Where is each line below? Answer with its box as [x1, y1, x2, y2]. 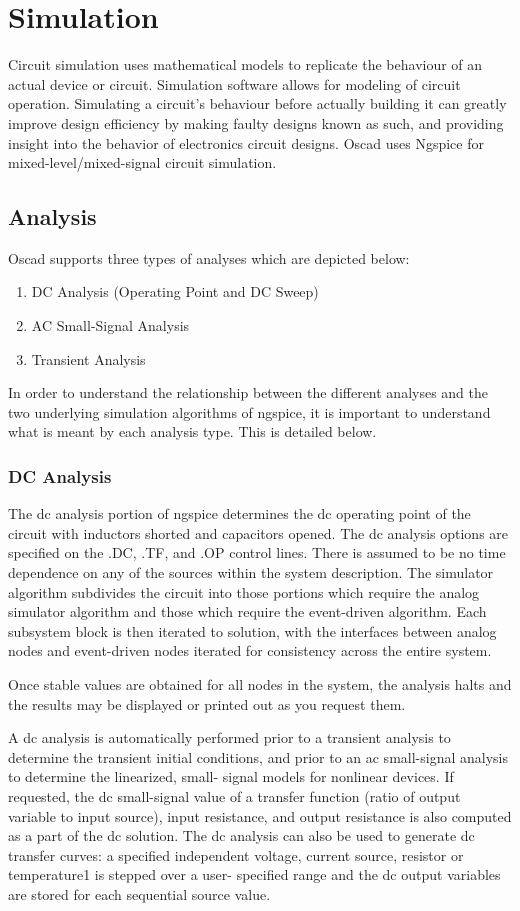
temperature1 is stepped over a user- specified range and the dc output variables [8, 864, 501, 885]
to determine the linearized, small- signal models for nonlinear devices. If [8, 766, 454, 787]
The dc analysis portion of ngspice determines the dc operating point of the [8, 503, 471, 524]
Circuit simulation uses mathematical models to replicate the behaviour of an [8, 54, 483, 75]
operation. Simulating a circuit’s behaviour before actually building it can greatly [8, 93, 507, 114]
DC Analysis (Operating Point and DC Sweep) [31, 281, 319, 302]
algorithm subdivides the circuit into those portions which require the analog [8, 581, 480, 602]
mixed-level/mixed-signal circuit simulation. [8, 152, 277, 173]
